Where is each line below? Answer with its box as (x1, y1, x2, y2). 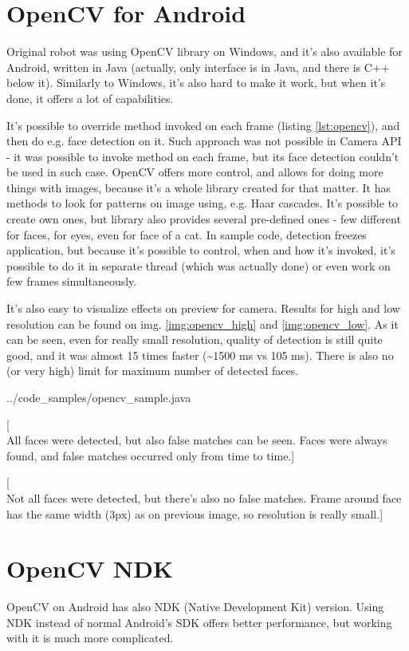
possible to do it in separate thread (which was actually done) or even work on (6, 257, 391, 274)
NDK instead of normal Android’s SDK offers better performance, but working (6, 614, 392, 630)
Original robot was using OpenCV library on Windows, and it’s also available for (6, 43, 403, 60)
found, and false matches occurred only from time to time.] (6, 447, 295, 464)
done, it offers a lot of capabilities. (6, 89, 174, 106)
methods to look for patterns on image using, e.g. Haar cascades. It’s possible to (6, 195, 399, 211)
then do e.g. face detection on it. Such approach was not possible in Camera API (6, 132, 402, 149)
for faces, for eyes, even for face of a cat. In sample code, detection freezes (6, 226, 367, 243)
